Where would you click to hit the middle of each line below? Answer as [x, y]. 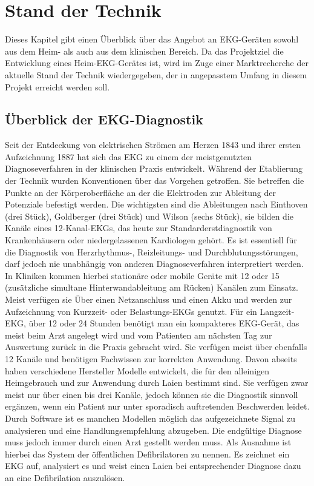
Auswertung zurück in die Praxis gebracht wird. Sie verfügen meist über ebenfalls [156, 347]
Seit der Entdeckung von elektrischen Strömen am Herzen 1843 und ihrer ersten [153, 145]
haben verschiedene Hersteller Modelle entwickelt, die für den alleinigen [137, 370]
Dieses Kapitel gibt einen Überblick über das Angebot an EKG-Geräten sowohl [152, 39]
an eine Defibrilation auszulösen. [65, 477]
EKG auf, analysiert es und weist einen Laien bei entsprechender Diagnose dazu [153, 466]
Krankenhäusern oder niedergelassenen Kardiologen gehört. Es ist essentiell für [151, 240]
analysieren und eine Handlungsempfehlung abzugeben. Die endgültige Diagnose [153, 430]
